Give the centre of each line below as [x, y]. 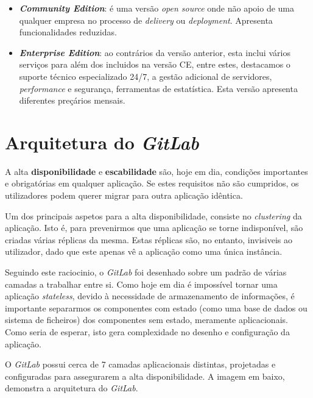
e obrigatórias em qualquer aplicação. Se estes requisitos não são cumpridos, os [152, 183]
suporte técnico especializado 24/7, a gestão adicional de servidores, [146, 76]
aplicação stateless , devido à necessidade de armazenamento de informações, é [150, 296]
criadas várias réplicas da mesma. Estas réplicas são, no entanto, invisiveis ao [149, 239]
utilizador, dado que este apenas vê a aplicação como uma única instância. [144, 251]
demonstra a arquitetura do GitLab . [72, 388]
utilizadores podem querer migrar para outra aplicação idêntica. [124, 195]
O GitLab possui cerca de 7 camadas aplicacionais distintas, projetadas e [140, 364]
